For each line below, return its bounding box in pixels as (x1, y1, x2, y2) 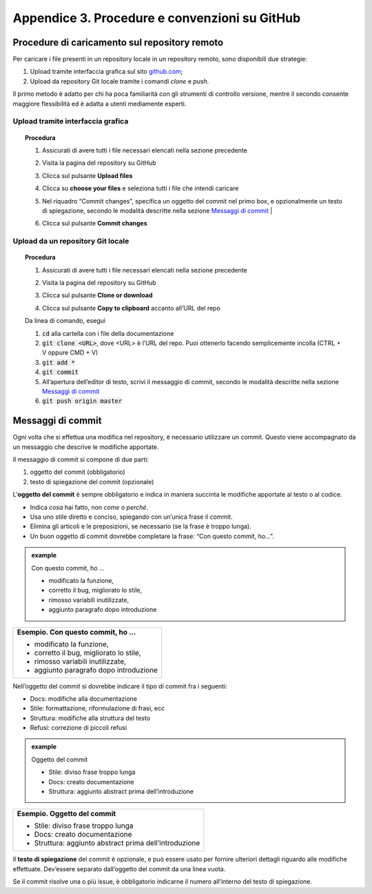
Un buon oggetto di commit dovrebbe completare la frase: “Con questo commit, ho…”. (30, 532, 275, 540)
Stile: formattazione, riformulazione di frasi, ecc (30, 704, 165, 713)
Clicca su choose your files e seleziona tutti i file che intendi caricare (42, 184, 239, 192)
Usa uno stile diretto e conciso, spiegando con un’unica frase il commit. (30, 513, 234, 521)
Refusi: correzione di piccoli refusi (30, 724, 127, 732)
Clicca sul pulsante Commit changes (42, 219, 147, 228)
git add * (42, 359, 75, 366)
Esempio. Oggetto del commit (17, 809, 116, 819)
